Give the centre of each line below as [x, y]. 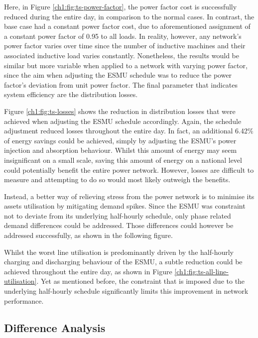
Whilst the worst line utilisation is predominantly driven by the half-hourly [119, 252]
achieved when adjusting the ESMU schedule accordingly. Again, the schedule [123, 121]
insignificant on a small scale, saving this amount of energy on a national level [123, 160]
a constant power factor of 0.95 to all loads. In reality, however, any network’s [123, 36]
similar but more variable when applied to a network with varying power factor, [126, 65]
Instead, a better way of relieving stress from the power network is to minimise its [129, 196]
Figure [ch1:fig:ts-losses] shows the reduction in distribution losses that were [120, 111]
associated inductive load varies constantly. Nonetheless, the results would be [122, 55]
